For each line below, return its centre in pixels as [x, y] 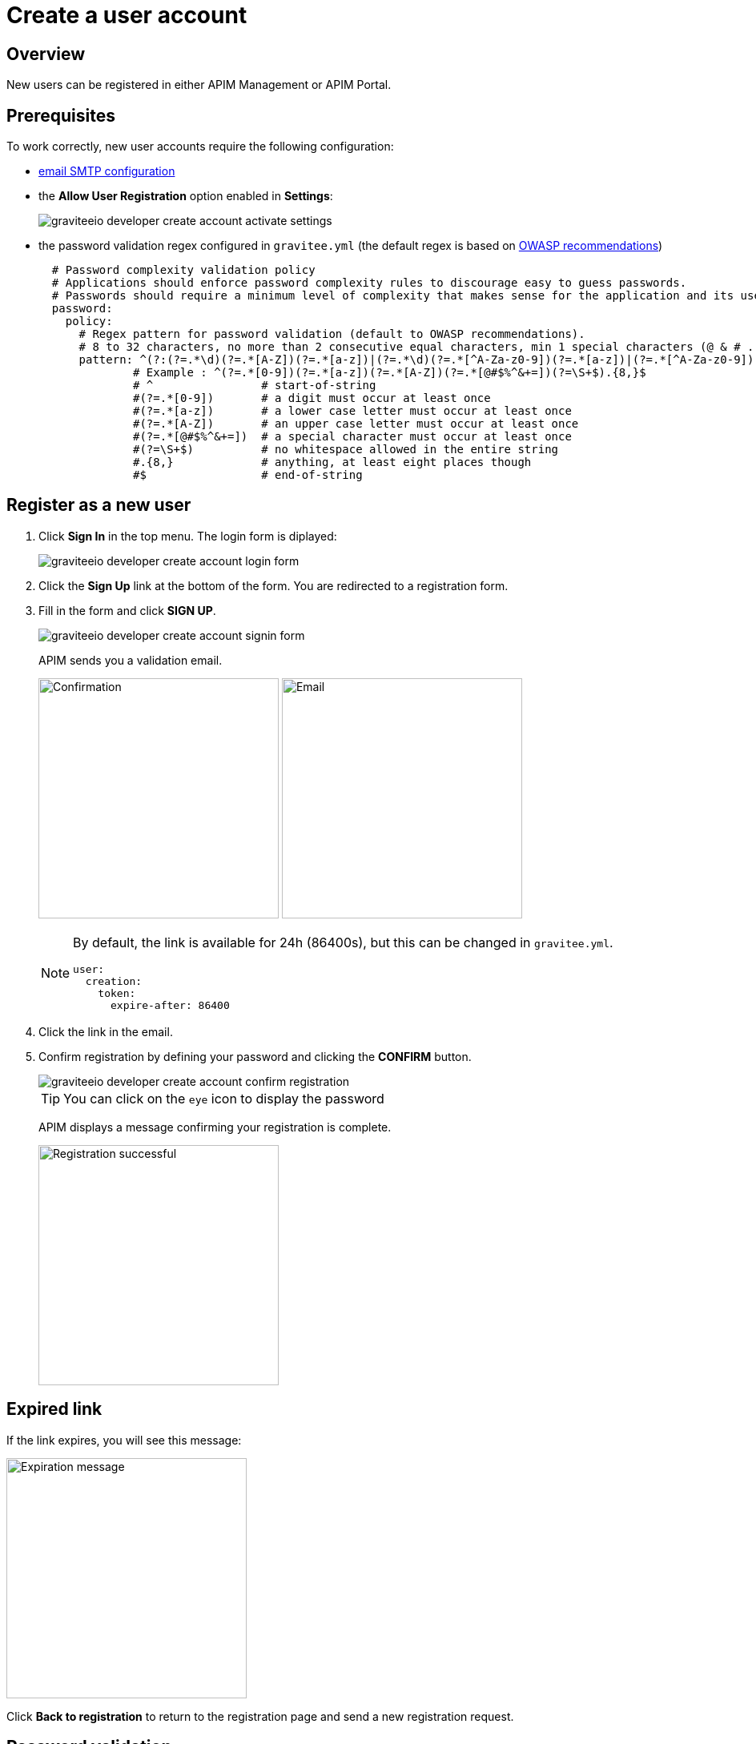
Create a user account [127, 15]
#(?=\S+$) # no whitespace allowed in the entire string [346, 450]
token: [117, 993]
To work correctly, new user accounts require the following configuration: [200, 147]
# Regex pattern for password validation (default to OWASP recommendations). [332, 334]
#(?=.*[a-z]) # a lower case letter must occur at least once [352, 411]
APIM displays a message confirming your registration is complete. [215, 1127]
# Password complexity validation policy [183, 270]
